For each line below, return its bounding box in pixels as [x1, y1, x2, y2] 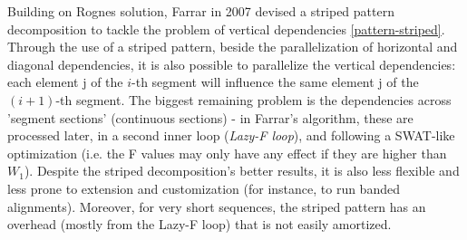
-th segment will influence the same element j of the [131, 72, 419, 91]
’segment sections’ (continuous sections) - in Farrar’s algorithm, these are [7, 108, 413, 127]
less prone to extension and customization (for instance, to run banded [7, 178, 400, 197]
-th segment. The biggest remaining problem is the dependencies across [55, 90, 452, 109]
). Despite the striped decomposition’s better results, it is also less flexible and [24, 161, 460, 180]
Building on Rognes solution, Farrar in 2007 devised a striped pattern [7, 2, 394, 20]
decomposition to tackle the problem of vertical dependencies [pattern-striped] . [7, 19, 445, 38]
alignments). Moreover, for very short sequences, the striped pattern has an [7, 197, 426, 216]
